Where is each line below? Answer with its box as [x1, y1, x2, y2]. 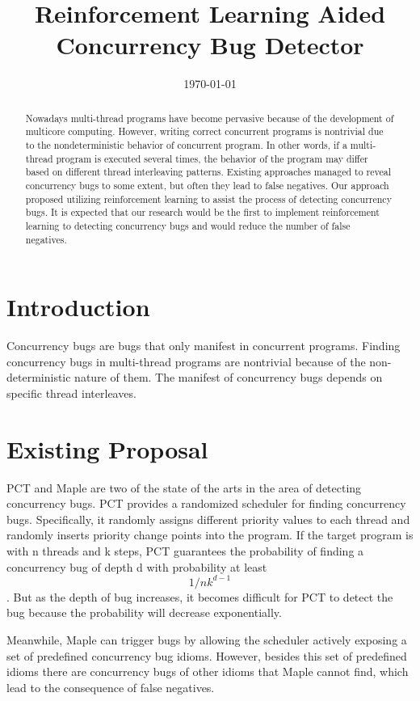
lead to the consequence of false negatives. [6, 678, 215, 695]
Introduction [6, 290, 150, 323]
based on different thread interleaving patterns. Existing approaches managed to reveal [25, 165, 391, 179]
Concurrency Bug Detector [56, 28, 364, 61]
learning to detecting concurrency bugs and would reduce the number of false [25, 218, 351, 232]
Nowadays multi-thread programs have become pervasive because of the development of [25, 111, 394, 125]
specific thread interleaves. [6, 384, 136, 401]
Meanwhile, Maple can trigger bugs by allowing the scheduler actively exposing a [6, 631, 407, 648]
